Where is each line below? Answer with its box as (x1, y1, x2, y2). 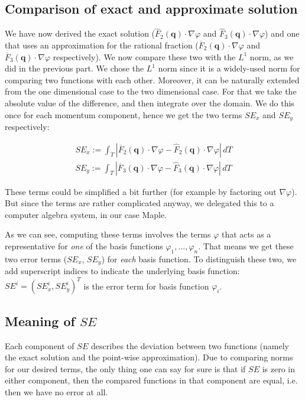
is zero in (262, 362, 295, 375)
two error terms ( (5, 252, 67, 265)
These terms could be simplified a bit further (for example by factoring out (5, 185, 277, 197)
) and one (265, 27, 300, 40)
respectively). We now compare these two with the (53, 50, 236, 63)
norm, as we (249, 50, 294, 63)
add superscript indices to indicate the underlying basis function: (5, 265, 240, 277)
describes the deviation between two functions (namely (90, 339, 290, 352)
